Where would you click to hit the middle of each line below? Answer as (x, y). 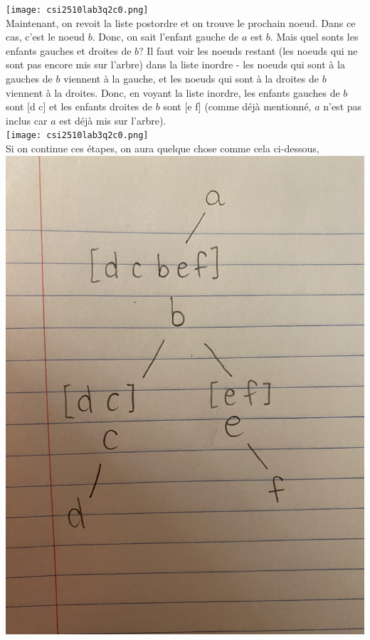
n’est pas (343, 106)
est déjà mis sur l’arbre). (113, 120)
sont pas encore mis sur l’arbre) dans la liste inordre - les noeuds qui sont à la (175, 64)
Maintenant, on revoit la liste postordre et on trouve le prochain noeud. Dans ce (181, 22)
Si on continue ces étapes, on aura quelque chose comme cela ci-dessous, (163, 148)
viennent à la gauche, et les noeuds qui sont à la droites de (191, 79)
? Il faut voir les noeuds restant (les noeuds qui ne (248, 50)
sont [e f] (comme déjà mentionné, (237, 106)
